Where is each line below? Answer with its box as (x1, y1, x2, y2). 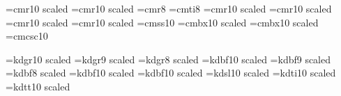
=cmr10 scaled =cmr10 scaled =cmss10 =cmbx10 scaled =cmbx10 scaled (6, 15, 319, 29)
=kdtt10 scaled (6, 79, 70, 93)
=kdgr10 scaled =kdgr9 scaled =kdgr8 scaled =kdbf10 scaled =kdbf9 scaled (6, 51, 331, 66)
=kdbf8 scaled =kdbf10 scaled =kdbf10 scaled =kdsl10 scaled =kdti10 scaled (6, 65, 336, 80)
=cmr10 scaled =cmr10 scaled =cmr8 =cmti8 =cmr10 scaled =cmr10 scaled (6, 1, 332, 15)
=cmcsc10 (6, 29, 48, 43)
